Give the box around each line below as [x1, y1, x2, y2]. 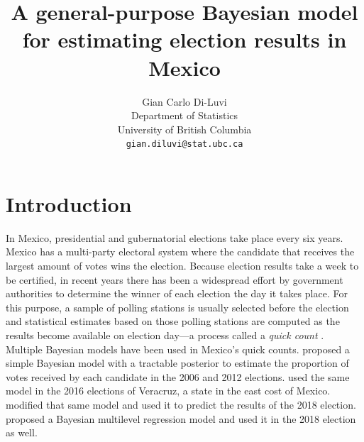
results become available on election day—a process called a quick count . [6, 328, 324, 343]
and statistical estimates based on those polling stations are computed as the [6, 314, 340, 328]
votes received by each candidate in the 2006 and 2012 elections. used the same [6, 369, 350, 384]
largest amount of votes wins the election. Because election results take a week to [6, 258, 359, 273]
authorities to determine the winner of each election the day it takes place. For [6, 286, 348, 301]
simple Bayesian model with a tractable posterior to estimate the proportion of [6, 355, 349, 370]
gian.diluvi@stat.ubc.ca [126, 139, 243, 150]
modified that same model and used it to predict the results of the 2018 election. [6, 397, 356, 411]
